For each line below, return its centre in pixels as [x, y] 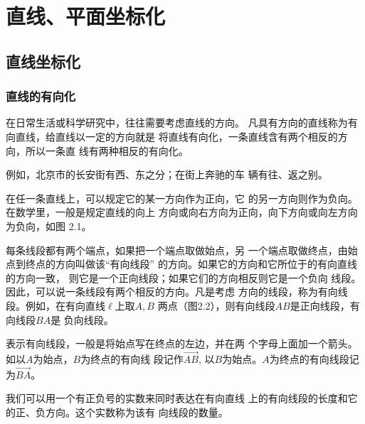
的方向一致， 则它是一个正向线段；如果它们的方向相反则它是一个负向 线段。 [184, 277]
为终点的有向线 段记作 [132, 358]
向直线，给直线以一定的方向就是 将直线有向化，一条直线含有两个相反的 [172, 136]
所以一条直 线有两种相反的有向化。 [107, 150]
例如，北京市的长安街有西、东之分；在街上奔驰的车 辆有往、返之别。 [167, 174]
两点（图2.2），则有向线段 [216, 305]
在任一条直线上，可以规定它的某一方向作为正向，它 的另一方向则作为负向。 [182, 198]
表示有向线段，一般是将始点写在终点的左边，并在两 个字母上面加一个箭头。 [182, 343]
